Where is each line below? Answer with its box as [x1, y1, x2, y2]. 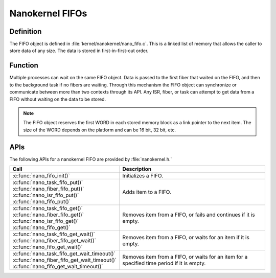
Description [122, 166, 152, 172]
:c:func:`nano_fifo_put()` [12, 198, 71, 205]
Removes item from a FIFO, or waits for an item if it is [122, 234, 250, 241]
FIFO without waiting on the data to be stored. [9, 96, 106, 102]
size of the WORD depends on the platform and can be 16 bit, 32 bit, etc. [23, 127, 176, 133]
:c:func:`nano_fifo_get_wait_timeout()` [12, 263, 103, 270]
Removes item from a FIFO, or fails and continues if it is [122, 211, 255, 218]
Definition [9, 27, 42, 36]
